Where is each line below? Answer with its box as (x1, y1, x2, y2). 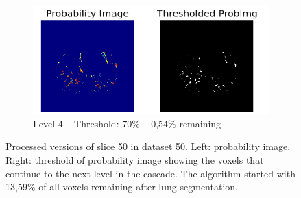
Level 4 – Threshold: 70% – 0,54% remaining (33, 116, 221, 130)
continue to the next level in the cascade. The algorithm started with (5, 166, 296, 180)
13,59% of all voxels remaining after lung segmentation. (5, 180, 238, 194)
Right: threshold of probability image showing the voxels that (5, 153, 264, 167)
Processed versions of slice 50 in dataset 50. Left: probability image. (5, 139, 291, 153)
